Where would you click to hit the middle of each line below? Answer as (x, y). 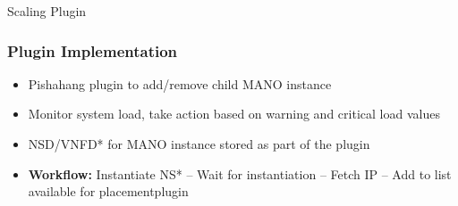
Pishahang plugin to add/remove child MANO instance (180, 83)
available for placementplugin (108, 191)
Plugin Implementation (93, 50)
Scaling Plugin (47, 11)
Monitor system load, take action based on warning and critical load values (234, 114)
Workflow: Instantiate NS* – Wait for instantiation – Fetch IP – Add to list (240, 173)
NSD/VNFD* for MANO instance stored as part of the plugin (199, 144)
